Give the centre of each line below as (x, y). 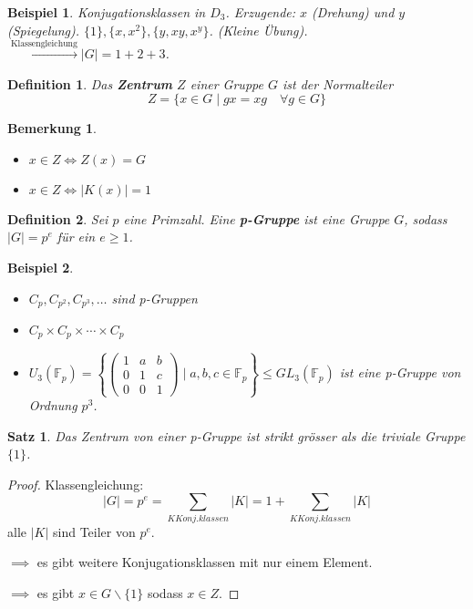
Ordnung (53, 405)
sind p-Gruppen (154, 298)
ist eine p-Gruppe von (400, 372)
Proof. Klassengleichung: (76, 484)
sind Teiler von (94, 531)
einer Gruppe (226, 83)
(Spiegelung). (44, 30)
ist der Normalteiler (338, 83)
